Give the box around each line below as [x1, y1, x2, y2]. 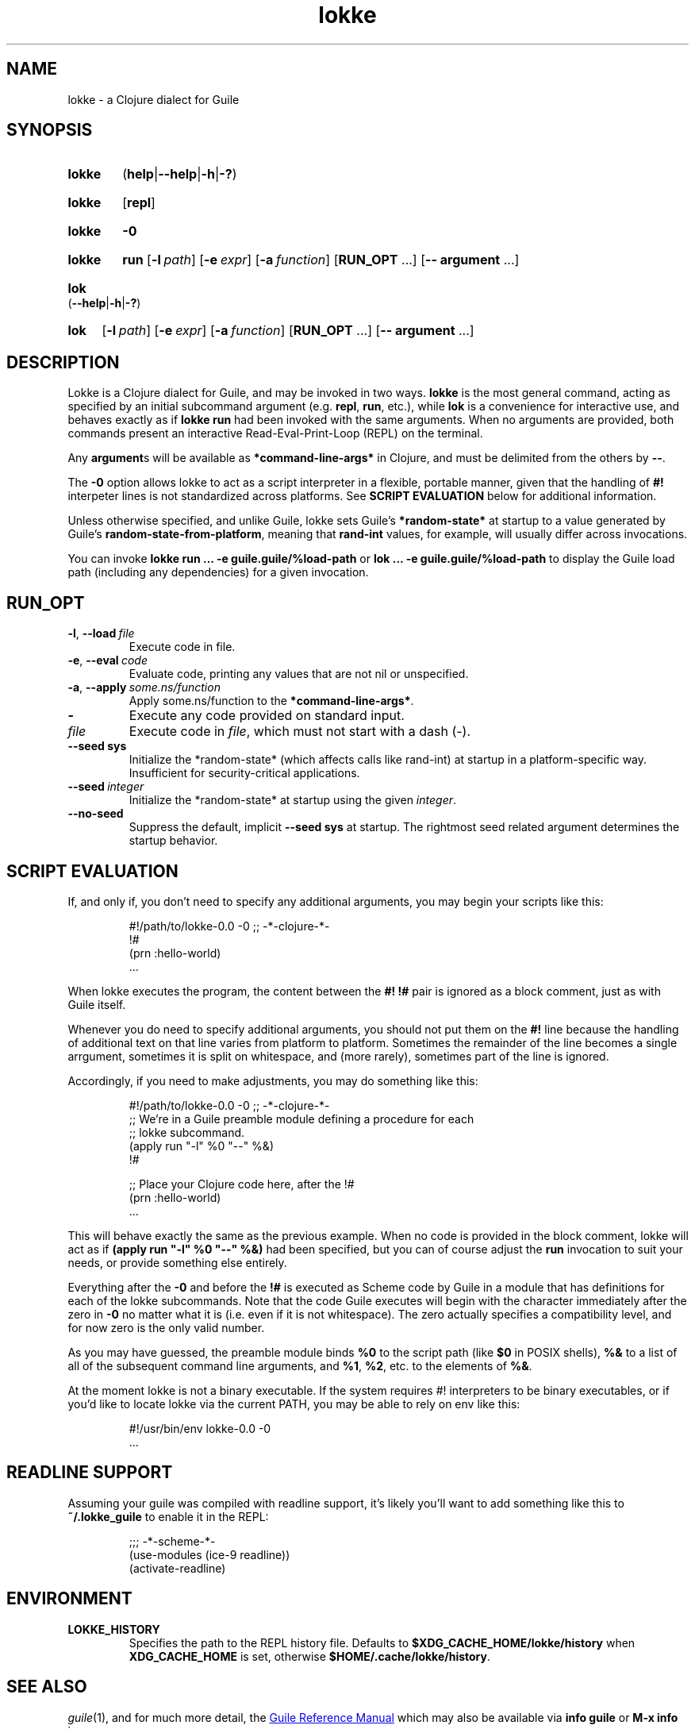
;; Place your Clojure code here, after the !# [129, 1176, 355, 1191]
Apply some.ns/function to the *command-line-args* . [129, 694, 414, 708]
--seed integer [67, 780, 144, 794]
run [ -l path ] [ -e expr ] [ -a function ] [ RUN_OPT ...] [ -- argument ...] [122, 252, 520, 268]
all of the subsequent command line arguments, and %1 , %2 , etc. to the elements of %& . [67, 1358, 532, 1373]
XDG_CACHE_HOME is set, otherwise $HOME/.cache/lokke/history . [129, 1649, 491, 1663]
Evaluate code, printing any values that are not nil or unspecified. [129, 667, 469, 681]
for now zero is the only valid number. [67, 1320, 265, 1334]
